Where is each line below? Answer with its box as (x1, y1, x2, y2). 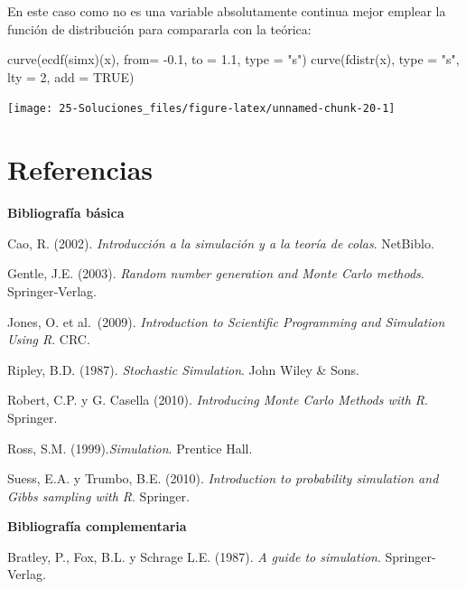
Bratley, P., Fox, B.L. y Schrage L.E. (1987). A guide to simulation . (7, 547, 381, 566)
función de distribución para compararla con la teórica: (7, 19, 312, 38)
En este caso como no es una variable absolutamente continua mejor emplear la (7, 2, 446, 20)
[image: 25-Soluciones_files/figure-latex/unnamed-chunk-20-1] (7, 102, 396, 116)
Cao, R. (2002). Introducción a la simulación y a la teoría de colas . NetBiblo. (7, 233, 434, 252)
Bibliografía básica (7, 203, 125, 222)
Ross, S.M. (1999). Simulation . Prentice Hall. (7, 438, 253, 457)
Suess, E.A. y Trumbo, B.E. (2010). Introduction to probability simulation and (7, 469, 439, 488)
